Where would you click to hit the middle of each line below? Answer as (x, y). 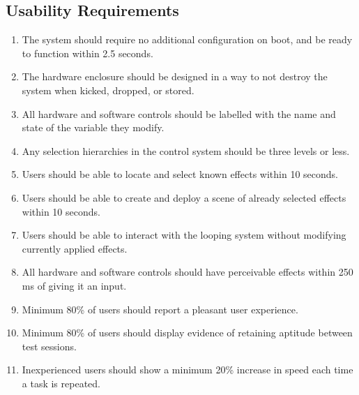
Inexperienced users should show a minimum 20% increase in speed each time (188, 370)
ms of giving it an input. (74, 285)
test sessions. (49, 346)
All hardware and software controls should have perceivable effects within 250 (188, 272)
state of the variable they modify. (93, 127)
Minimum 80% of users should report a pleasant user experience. (160, 309)
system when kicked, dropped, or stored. (108, 90)
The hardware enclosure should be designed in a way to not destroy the (175, 76)
